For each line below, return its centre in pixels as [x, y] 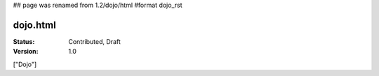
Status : [24, 41]
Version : [26, 52]
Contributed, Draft [94, 41]
